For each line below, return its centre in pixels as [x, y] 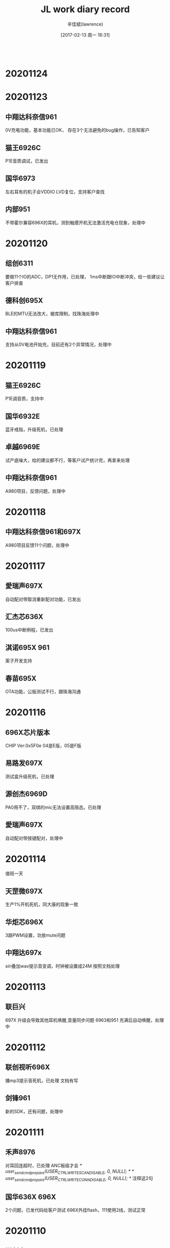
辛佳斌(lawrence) [85, 24]
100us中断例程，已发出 [29, 630]
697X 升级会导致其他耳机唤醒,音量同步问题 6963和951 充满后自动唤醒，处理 [84, 1020]
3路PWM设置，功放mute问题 [36, 935]
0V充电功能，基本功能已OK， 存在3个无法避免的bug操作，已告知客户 [77, 130]
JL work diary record [85, 9]
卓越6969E [23, 447]
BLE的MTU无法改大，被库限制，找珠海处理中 [52, 314]
